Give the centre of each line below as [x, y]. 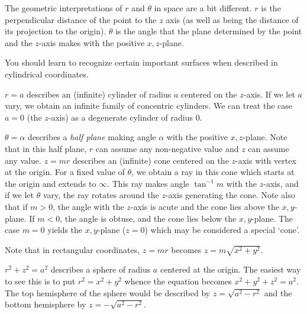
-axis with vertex [266, 160]
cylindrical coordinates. [47, 74]
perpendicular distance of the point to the [81, 19]
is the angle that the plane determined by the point [209, 31]
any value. [23, 160]
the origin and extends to [51, 183]
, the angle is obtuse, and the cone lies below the [148, 218]
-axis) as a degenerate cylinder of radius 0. [125, 117]
